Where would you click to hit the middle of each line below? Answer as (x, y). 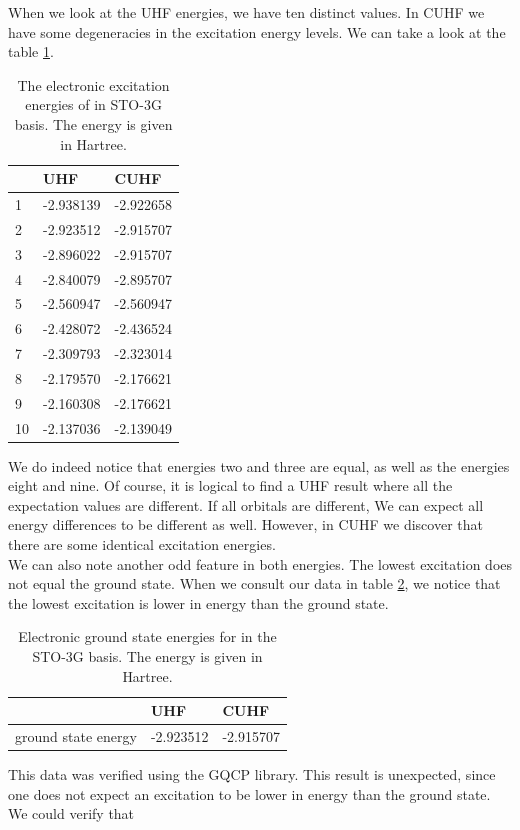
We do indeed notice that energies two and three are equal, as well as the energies (259, 465)
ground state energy (76, 736)
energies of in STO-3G (93, 104)
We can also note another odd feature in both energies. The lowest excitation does (260, 563)
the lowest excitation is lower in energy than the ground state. (198, 602)
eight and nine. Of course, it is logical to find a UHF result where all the (230, 485)
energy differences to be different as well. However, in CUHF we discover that (245, 524)
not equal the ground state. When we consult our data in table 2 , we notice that (254, 583)
